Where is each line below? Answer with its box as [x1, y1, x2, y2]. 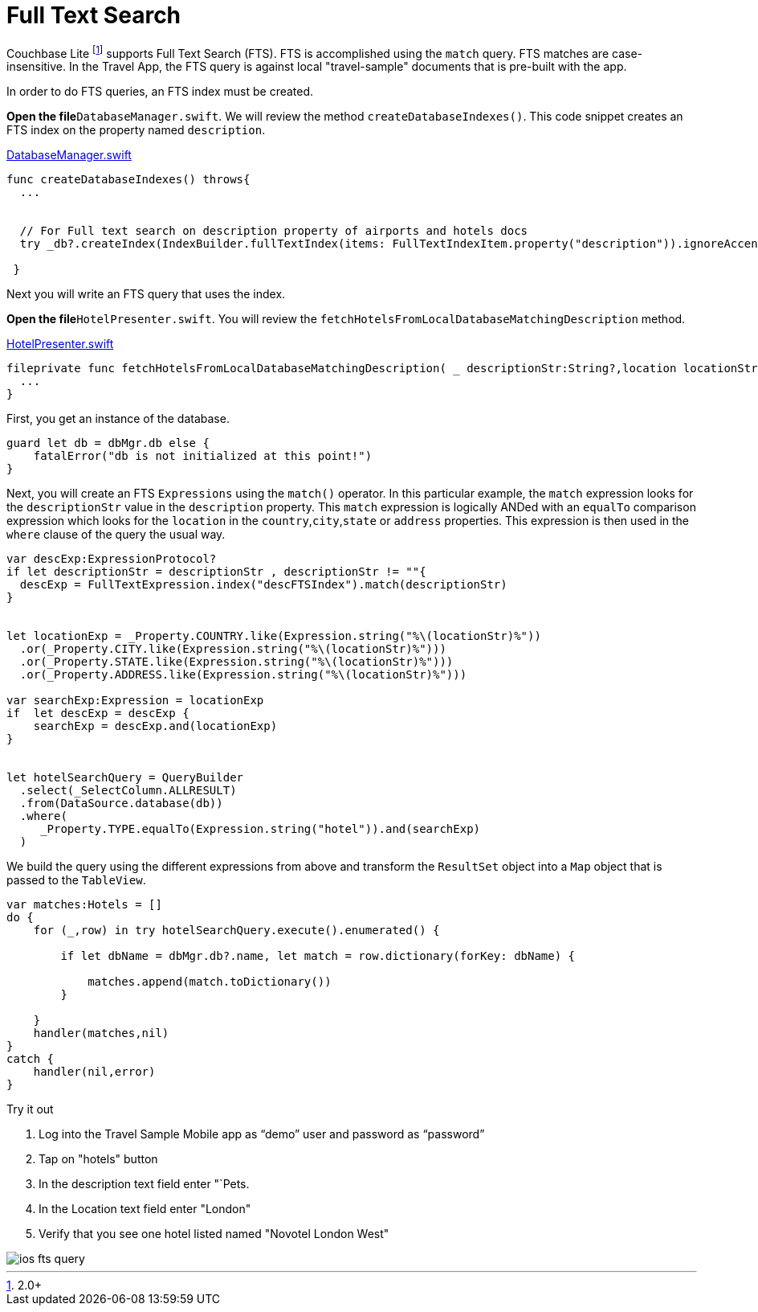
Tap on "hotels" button [39, 1152, 158, 1166]
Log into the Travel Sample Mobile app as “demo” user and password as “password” [39, 1127, 485, 1142]
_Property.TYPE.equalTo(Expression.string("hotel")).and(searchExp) [40, 822, 481, 836]
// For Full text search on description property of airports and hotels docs [19, 224, 528, 238]
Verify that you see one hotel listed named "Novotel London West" [39, 1227, 389, 1241]
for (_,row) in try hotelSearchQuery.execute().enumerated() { [33, 924, 440, 937]
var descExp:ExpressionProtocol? [6, 552, 217, 566]
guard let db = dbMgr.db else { [6, 437, 210, 450]
